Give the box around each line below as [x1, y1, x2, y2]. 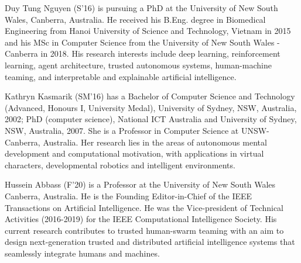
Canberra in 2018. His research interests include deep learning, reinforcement [5, 47, 281, 60]
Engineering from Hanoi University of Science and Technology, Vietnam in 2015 [5, 25, 291, 37]
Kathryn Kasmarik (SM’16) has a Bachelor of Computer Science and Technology [5, 90, 295, 102]
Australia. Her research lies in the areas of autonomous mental [43, 136, 267, 148]
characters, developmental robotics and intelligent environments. [5, 158, 235, 171]
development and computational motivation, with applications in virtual [5, 147, 264, 160]
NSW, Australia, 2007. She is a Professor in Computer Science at [5, 124, 239, 136]
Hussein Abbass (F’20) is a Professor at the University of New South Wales [5, 178, 276, 191]
